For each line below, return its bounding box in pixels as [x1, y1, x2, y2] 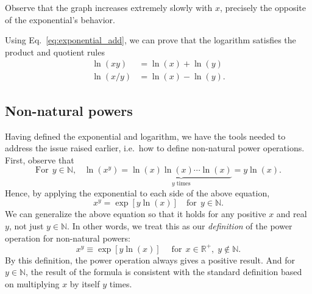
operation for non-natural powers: [5, 231, 130, 244]
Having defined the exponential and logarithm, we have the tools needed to [5, 129, 286, 142]
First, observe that [5, 153, 74, 166]
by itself [69, 277, 100, 290]
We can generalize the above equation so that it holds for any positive [5, 207, 266, 220]
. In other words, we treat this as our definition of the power [67, 220, 292, 232]
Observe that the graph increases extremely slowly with [5, 1, 213, 13]
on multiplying [5, 277, 60, 290]
